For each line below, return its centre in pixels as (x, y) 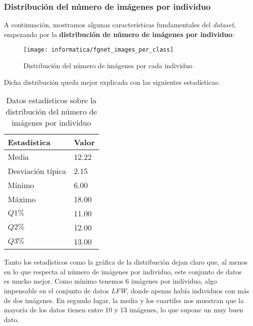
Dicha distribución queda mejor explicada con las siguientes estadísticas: (112, 82)
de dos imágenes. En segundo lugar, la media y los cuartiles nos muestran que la (124, 300)
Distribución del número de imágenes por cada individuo (108, 66)
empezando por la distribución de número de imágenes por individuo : (119, 34)
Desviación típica (37, 171)
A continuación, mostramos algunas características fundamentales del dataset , (120, 25)
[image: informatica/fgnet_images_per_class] (98, 50)
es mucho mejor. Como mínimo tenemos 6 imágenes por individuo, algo (110, 281)
